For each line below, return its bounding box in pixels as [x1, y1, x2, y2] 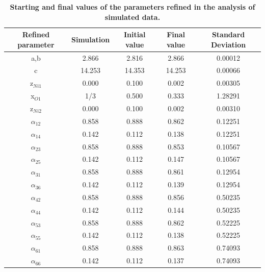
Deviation [210, 39, 246, 50]
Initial [123, 29, 146, 40]
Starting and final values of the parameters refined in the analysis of [10, 2, 255, 12]
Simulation [71, 34, 110, 44]
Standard [211, 29, 245, 40]
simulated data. [104, 11, 161, 22]
